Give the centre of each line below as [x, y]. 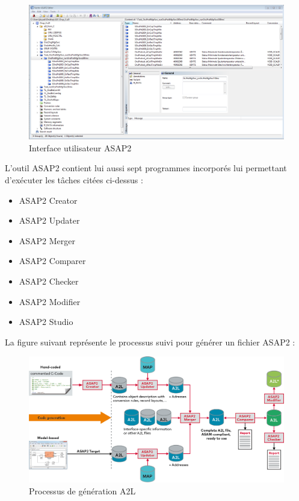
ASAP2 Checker [49, 281]
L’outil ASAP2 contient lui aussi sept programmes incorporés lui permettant [146, 168]
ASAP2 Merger [47, 240]
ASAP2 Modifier [50, 301]
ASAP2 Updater [49, 220]
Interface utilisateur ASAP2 [80, 147]
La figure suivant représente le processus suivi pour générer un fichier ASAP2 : [150, 342]
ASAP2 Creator [48, 200]
